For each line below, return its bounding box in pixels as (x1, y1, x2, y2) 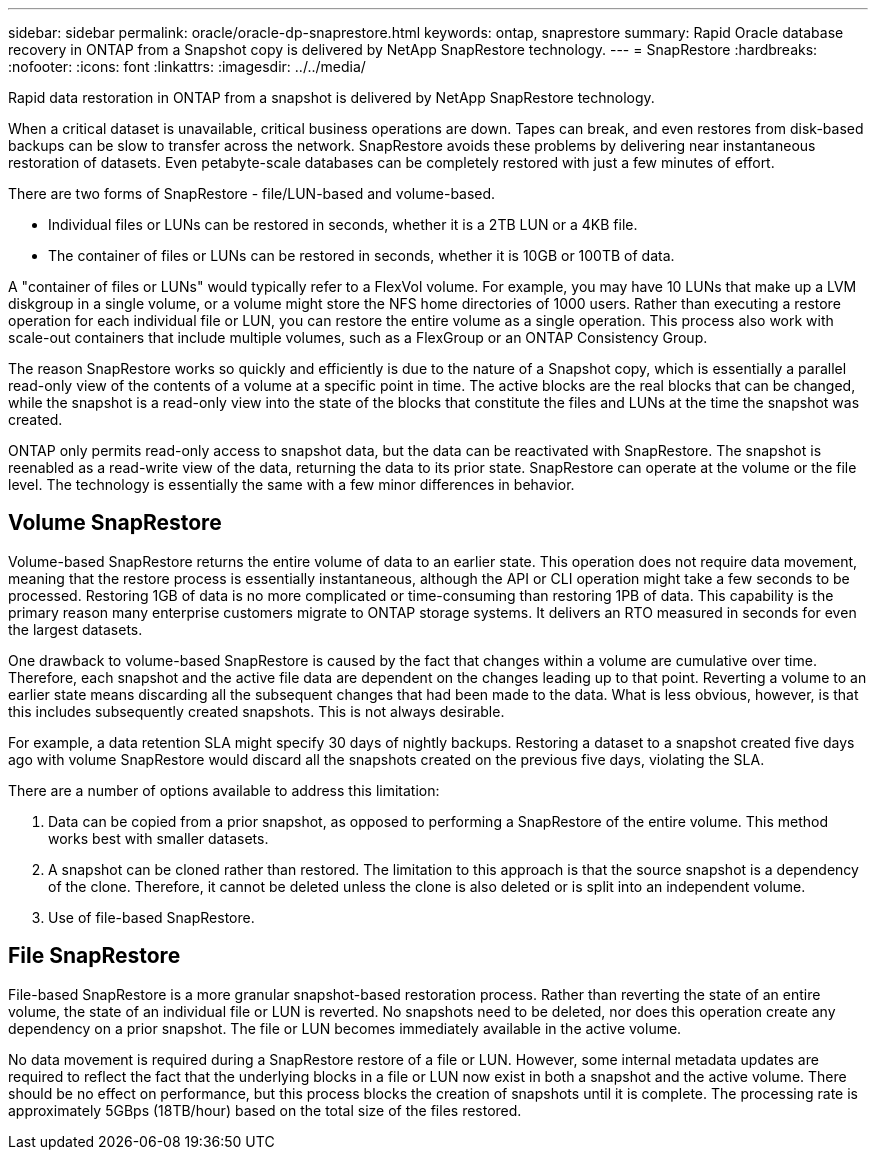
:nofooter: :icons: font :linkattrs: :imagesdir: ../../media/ (8, 58, 366, 75)
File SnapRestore (8, 943, 181, 969)
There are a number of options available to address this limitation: (8, 781, 440, 799)
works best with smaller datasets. (48, 829, 269, 847)
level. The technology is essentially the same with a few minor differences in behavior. (8, 476, 575, 493)
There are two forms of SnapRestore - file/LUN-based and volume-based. (8, 185, 496, 202)
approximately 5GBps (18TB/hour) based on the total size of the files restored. (8, 1101, 522, 1119)
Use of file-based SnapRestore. (48, 908, 255, 926)
